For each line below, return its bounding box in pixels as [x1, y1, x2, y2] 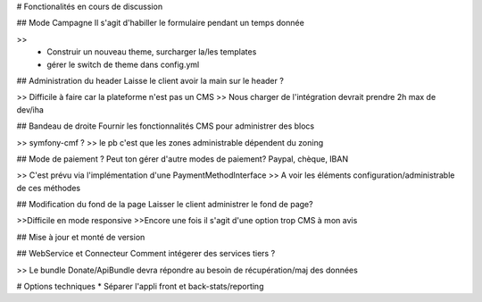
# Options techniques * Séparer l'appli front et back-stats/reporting [16, 281, 264, 292]
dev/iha [16, 104, 45, 115]
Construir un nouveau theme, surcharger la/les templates [46, 46, 257, 57]
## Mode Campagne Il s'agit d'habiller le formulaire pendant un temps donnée [16, 18, 305, 29]
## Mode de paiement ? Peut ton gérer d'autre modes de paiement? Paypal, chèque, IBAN [16, 153, 348, 164]
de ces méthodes [16, 182, 80, 193]
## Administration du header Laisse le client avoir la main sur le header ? [16, 75, 285, 86]
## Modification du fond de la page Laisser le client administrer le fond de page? [16, 199, 313, 210]
